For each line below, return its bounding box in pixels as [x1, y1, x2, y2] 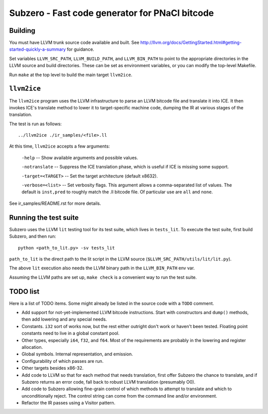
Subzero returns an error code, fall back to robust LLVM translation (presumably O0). [21, 379, 196, 385]
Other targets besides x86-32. [21, 365, 84, 371]
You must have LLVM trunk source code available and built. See [9, 40, 139, 46]
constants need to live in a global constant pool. [21, 331, 120, 336]
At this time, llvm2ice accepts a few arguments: [9, 143, 110, 149]
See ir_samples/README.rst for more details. [9, 200, 101, 206]
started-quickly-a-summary [9, 46, 66, 52]
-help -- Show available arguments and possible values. [21, 155, 138, 161]
